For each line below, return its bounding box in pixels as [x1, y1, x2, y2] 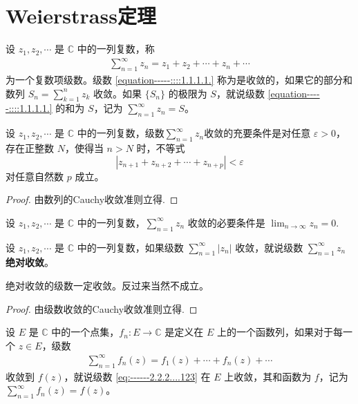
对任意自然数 [6, 169, 64, 183]
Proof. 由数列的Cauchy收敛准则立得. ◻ [6, 192, 178, 206]
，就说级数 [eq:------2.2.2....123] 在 [64, 369, 211, 383]
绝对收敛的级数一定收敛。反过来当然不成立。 [6, 278, 209, 292]
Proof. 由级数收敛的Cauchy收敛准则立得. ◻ [6, 301, 198, 316]
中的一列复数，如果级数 [77, 240, 184, 254]
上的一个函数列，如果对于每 [216, 325, 343, 339]
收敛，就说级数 [235, 240, 303, 254]
